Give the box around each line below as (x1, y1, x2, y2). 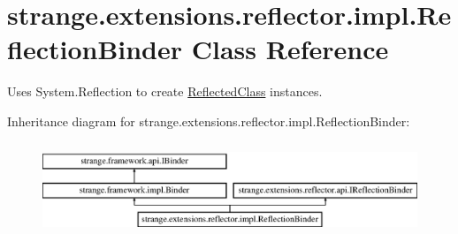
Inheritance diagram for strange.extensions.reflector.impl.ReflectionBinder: (7, 111, 410, 130)
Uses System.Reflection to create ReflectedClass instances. (7, 82, 323, 101)
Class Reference (191, 31, 389, 67)
